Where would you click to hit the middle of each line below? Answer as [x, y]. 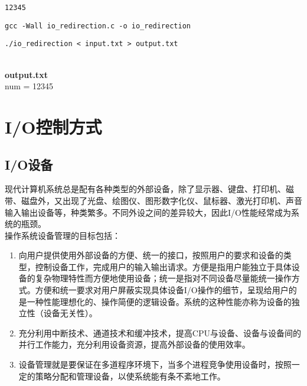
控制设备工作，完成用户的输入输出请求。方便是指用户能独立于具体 [163, 266]
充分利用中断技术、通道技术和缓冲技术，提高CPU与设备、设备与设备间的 [160, 333]
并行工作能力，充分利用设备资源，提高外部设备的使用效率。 [134, 344]
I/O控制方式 [53, 126]
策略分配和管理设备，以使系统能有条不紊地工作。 [130, 376]
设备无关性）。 [70, 313]
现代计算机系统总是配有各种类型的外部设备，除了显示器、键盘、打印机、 [145, 189]
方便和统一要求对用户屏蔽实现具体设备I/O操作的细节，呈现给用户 [162, 290]
